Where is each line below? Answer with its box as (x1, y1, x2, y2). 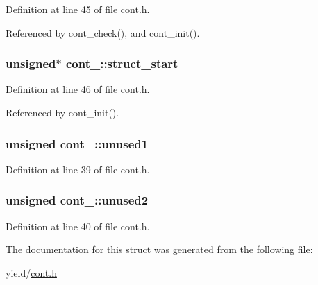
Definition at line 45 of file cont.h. (6, 2, 150, 16)
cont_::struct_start (65, 55, 178, 72)
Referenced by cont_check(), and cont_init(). (6, 25, 200, 40)
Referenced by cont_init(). (6, 105, 119, 119)
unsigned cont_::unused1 (6, 135, 149, 152)
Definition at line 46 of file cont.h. (6, 82, 150, 96)
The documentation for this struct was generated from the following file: (6, 242, 313, 257)
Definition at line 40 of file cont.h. (6, 218, 150, 233)
